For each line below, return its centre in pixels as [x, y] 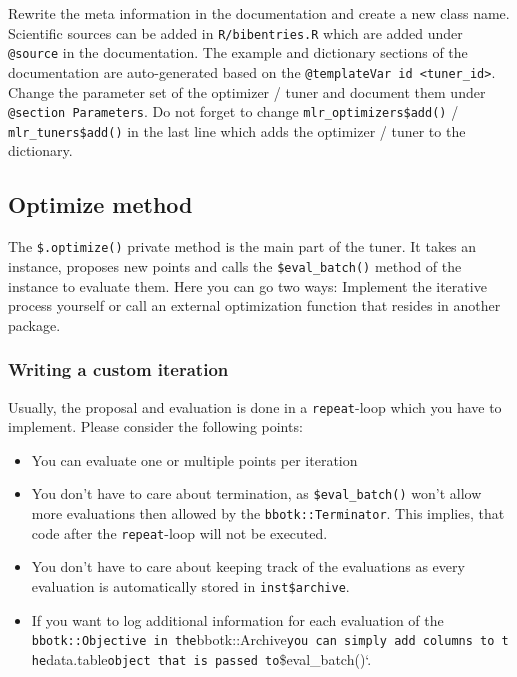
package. [34, 324]
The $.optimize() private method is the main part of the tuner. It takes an [242, 246]
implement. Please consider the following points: [155, 426]
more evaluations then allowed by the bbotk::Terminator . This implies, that [268, 513]
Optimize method [100, 204]
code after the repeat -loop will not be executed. [179, 532]
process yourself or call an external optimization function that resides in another [254, 305]
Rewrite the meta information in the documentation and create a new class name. [259, 13]
